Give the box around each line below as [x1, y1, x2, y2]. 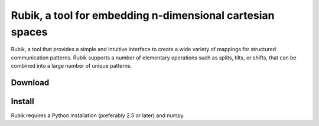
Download [11, 77, 50, 88]
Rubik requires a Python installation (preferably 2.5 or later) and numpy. [11, 112, 185, 119]
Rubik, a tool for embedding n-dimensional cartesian [11, 9, 275, 22]
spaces [11, 25, 48, 38]
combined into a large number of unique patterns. [11, 62, 132, 69]
